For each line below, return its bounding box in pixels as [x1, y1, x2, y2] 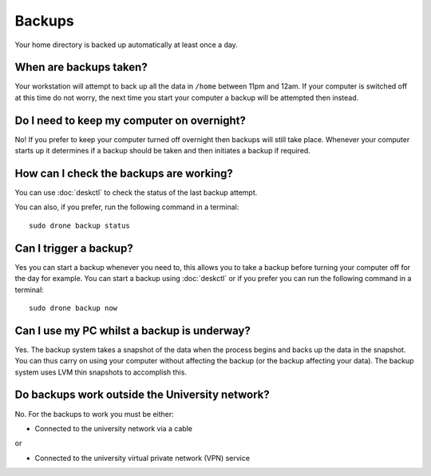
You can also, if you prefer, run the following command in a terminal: [14, 202, 239, 212]
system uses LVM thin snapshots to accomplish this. [14, 367, 188, 377]
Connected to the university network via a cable [34, 423, 193, 433]
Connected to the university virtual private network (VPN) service [34, 453, 251, 462]
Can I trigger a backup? [14, 241, 133, 255]
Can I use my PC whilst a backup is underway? [14, 323, 251, 337]
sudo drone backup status [29, 220, 131, 230]
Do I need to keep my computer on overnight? [14, 113, 247, 127]
